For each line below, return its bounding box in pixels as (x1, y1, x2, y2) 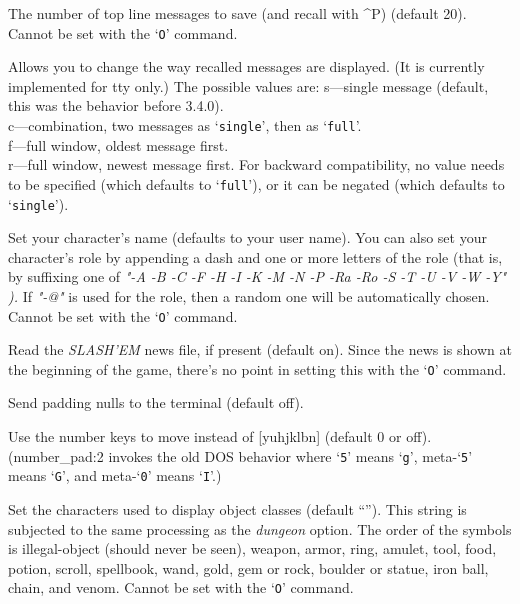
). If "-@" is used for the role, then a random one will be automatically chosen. (8, 285, 490, 306)
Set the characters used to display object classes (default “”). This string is (8, 498, 467, 519)
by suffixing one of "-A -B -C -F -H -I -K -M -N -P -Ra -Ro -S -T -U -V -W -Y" (8, 266, 507, 287)
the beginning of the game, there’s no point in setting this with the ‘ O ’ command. (8, 358, 507, 379)
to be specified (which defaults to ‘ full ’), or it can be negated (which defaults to (8, 173, 505, 194)
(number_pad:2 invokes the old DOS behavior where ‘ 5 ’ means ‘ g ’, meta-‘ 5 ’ (8, 445, 473, 466)
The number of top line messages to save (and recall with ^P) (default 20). (8, 3, 467, 23)
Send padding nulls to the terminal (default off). (8, 392, 304, 413)
